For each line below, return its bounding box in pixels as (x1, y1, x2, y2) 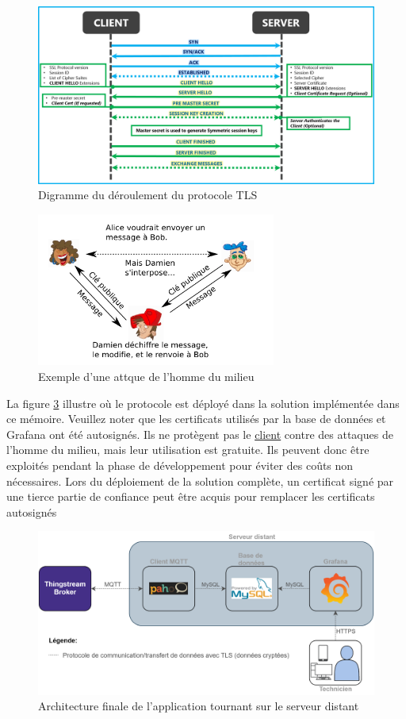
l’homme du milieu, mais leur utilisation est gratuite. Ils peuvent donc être (6, 441, 370, 458)
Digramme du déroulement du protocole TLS (38, 186, 258, 203)
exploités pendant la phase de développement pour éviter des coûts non (6, 457, 354, 474)
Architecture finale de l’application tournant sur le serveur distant (38, 698, 359, 714)
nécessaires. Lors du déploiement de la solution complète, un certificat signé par (6, 472, 394, 489)
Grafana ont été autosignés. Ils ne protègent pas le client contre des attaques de (6, 425, 393, 442)
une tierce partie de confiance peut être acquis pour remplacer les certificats (6, 488, 375, 505)
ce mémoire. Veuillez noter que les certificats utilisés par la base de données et (6, 410, 386, 427)
